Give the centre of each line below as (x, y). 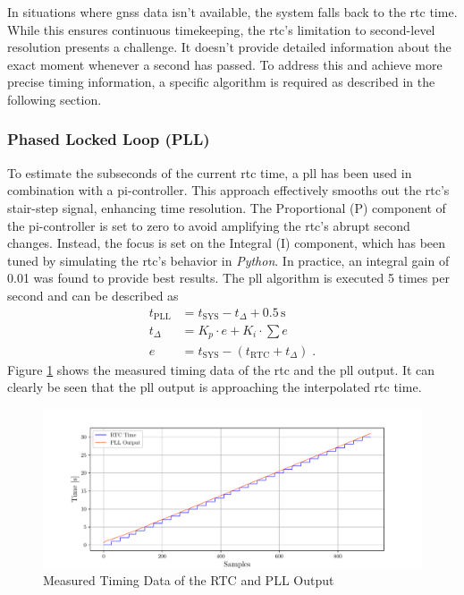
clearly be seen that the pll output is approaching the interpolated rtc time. (215, 387)
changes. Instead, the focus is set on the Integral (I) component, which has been (227, 243)
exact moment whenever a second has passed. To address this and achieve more (225, 64)
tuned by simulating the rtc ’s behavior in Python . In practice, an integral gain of (228, 260)
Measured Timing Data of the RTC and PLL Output (189, 580)
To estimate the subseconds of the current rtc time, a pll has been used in (210, 172)
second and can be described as (93, 295)
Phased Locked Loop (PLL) (109, 139)
